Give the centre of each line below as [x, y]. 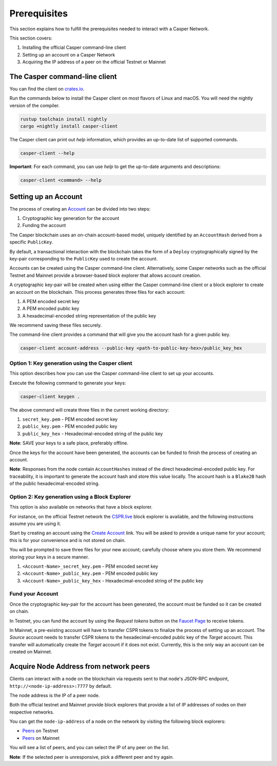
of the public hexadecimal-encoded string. [55, 483]
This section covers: [31, 38]
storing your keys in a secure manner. [49, 557]
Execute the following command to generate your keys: [68, 383]
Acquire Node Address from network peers [80, 667]
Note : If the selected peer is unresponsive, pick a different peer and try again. [92, 757]
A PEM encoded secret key [51, 301]
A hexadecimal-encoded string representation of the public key [89, 315]
